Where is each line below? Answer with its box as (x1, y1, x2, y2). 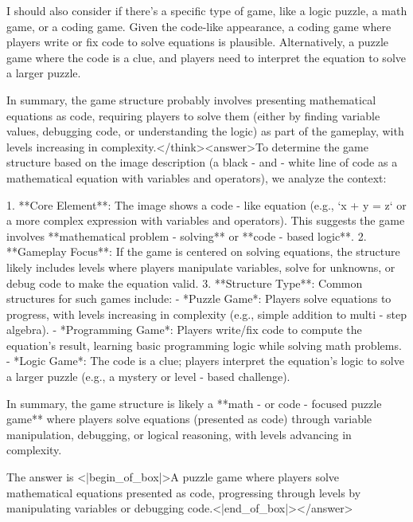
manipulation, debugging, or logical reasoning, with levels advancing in (6, 426, 352, 442)
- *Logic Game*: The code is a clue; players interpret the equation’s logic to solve (6, 352, 404, 369)
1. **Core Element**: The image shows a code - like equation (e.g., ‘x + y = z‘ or (6, 196, 407, 213)
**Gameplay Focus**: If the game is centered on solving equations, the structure (6, 243, 400, 260)
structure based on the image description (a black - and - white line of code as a (6, 154, 398, 171)
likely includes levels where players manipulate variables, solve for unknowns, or (6, 258, 395, 275)
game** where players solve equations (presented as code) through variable (6, 410, 372, 427)
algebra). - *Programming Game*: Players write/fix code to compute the (6, 321, 362, 338)
